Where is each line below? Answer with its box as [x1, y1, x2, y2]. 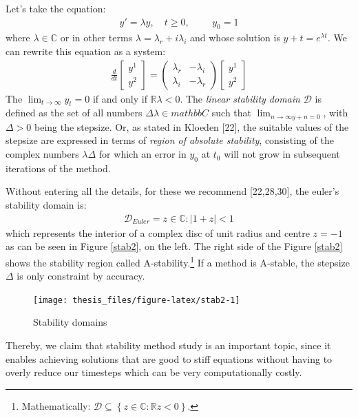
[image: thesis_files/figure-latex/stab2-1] [33, 295, 240, 305]
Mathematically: [21, 398, 91, 412]
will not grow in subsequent [224, 147, 340, 161]
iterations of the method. [6, 160, 111, 175]
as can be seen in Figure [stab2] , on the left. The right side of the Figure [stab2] [6, 239, 343, 253]
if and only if [92, 91, 147, 105]
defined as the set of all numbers [6, 105, 143, 120]
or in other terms [60, 30, 133, 45]
